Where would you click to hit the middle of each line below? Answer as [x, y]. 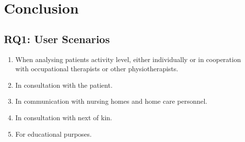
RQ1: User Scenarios [57, 39]
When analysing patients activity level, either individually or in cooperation [128, 59]
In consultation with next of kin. [64, 117]
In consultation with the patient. [64, 85]
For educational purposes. [53, 134]
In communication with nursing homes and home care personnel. [111, 101]
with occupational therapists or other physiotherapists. [97, 69]
